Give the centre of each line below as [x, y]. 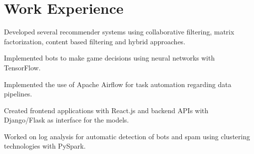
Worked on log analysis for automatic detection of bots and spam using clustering [127, 136]
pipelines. [18, 94]
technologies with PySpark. [45, 146]
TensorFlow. [22, 67]
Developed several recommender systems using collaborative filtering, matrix [119, 32]
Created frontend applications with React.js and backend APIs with [106, 110]
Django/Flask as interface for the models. [67, 120]
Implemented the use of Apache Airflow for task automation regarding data [118, 84]
